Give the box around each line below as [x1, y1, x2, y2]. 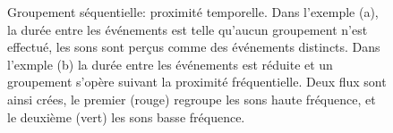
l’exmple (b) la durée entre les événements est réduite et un [7, 54, 333, 73]
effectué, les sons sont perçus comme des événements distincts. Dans [7, 37, 380, 56]
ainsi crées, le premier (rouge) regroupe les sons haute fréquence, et [7, 89, 376, 108]
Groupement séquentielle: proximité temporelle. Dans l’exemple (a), [7, 3, 379, 21]
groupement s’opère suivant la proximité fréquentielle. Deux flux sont [7, 72, 387, 91]
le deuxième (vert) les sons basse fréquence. [7, 107, 245, 126]
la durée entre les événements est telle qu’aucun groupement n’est [7, 20, 368, 38]
